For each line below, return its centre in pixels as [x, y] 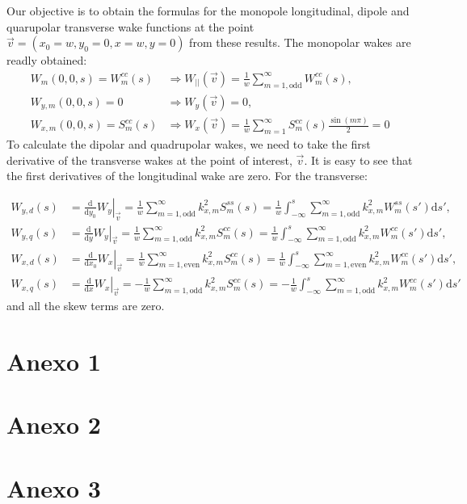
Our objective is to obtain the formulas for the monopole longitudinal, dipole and [208, 10]
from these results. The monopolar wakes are [300, 42]
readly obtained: [47, 60]
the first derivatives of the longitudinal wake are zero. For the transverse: [187, 176]
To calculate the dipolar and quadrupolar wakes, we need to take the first [189, 144]
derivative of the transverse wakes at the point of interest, [149, 160]
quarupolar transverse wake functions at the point [130, 26]
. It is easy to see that [358, 160]
